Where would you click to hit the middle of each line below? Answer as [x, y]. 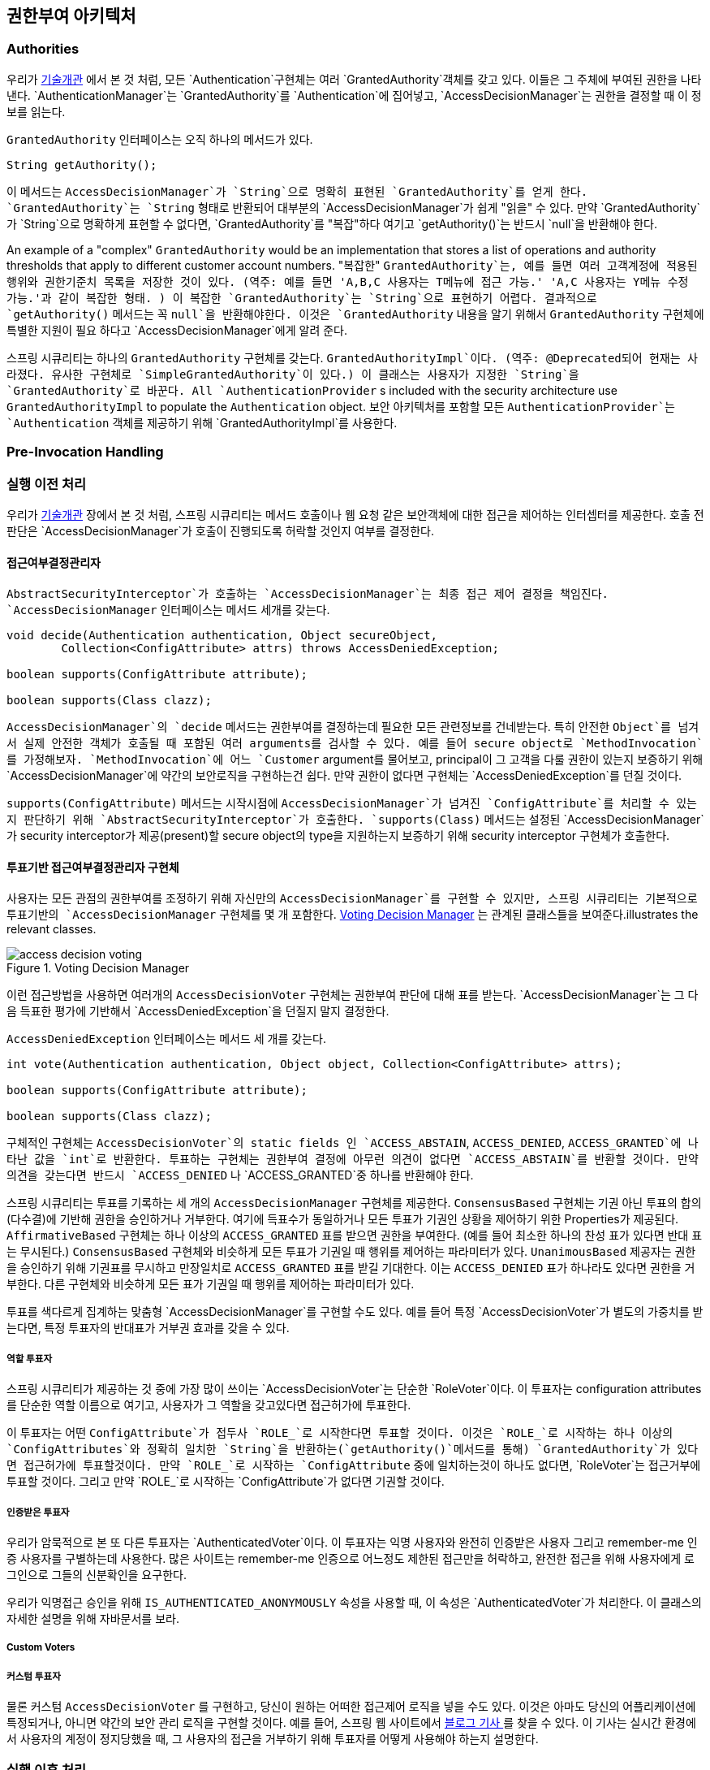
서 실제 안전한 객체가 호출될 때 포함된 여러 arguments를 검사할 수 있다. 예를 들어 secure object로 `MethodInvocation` [355, 744]
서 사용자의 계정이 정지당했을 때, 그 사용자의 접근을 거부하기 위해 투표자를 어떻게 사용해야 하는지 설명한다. [273, 1739]
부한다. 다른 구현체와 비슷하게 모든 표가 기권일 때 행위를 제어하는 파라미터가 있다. [211, 1284]
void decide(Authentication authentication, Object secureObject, [222, 636]
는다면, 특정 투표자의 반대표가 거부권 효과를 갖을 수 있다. [148, 1328]
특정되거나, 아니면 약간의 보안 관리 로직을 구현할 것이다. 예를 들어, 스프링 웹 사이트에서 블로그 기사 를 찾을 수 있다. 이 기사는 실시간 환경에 [351, 1723]
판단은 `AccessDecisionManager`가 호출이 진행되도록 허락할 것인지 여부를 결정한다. [220, 530]
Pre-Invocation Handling [85, 452]
